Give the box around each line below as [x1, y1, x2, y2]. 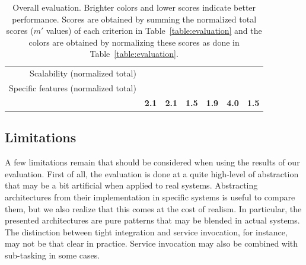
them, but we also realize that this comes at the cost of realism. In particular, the [5, 202, 302, 215]
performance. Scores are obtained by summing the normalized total [12, 12, 257, 25]
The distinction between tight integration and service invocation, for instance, [5, 225, 288, 238]
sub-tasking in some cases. [5, 248, 100, 261]
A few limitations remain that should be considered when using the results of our [5, 156, 300, 168]
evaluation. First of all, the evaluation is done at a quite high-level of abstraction [5, 167, 299, 180]
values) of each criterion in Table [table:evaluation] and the [46, 24, 262, 37]
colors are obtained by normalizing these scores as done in [28, 36, 240, 48]
